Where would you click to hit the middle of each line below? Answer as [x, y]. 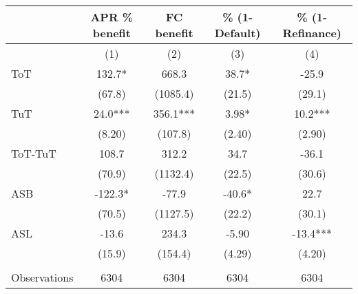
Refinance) [312, 33]
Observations [42, 277]
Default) [238, 33]
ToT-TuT [34, 153]
